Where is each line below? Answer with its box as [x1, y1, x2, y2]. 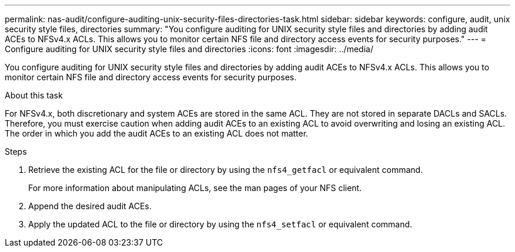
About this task [5, 90, 63, 100]
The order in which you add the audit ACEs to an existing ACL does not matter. [5, 128, 309, 138]
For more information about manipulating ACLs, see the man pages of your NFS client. [28, 183, 362, 193]
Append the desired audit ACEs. [28, 201, 152, 211]
